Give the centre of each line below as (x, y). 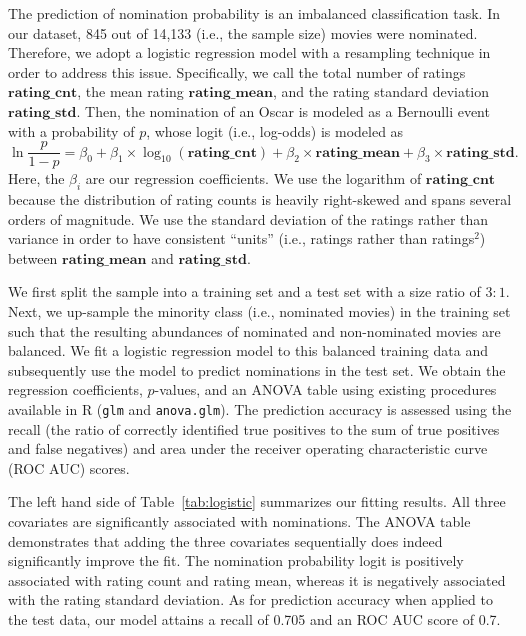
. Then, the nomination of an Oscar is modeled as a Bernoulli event (283, 110)
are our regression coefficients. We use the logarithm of (253, 178)
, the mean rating (130, 91)
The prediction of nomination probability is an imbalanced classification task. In (254, 13)
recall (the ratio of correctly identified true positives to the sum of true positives (254, 428)
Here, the (36, 178)
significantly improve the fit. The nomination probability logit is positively (236, 560)
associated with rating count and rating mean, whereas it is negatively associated (257, 579)
